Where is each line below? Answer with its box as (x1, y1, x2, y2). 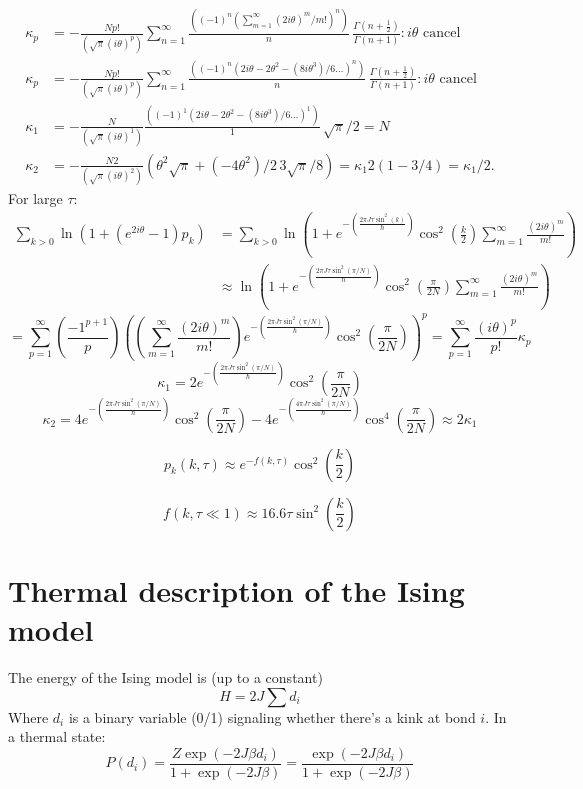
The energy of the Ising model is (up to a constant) (8, 666, 323, 687)
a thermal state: (8, 726, 106, 747)
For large (8, 188, 63, 209)
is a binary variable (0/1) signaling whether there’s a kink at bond (68, 706, 476, 727)
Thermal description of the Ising (8, 569, 465, 610)
